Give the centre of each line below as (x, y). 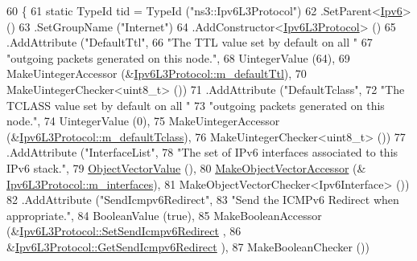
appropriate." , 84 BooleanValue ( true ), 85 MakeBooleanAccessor (164, 215)
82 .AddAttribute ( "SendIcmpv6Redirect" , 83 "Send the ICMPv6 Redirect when (203, 200)
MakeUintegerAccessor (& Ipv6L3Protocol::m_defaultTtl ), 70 (157, 73)
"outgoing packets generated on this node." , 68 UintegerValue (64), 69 (178, 57)
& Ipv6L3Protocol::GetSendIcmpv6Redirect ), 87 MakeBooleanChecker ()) (188, 246)
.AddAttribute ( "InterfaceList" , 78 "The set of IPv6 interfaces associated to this (202, 152)
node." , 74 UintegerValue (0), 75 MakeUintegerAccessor (143, 121)
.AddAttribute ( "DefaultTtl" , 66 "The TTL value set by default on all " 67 (190, 42)
